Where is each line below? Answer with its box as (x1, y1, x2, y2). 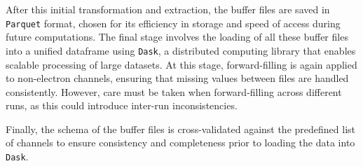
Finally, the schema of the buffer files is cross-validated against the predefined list (6, 121, 355, 136)
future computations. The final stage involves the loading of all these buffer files (6, 29, 348, 44)
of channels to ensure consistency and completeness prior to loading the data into (6, 135, 355, 150)
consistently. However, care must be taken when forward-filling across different (6, 84, 342, 99)
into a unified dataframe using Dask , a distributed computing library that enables (6, 43, 356, 57)
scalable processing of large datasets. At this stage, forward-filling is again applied (6, 57, 357, 71)
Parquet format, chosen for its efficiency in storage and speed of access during (6, 15, 341, 30)
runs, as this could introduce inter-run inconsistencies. (6, 98, 238, 113)
